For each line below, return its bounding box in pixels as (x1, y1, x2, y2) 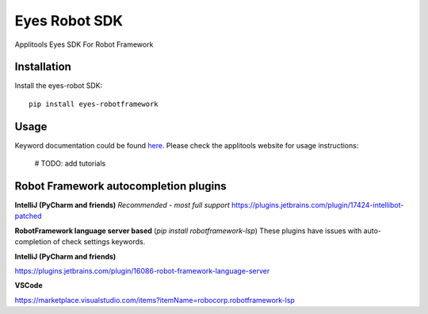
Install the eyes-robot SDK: (14, 81, 103, 90)
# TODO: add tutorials (34, 159, 106, 168)
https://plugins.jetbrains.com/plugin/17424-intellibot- (231, 201, 404, 210)
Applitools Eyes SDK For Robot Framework (14, 40, 154, 49)
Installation (14, 60, 71, 74)
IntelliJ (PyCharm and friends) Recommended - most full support (14, 201, 230, 210)
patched (14, 211, 43, 221)
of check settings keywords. (52, 237, 146, 247)
